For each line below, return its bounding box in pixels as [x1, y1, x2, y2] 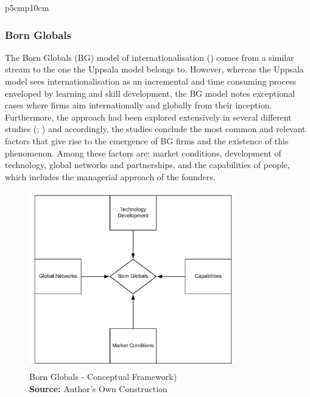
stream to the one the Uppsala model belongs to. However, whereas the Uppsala [5, 63, 304, 76]
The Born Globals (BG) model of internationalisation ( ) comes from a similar [5, 51, 294, 63]
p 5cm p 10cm [5, 1, 49, 13]
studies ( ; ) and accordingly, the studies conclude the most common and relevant [5, 122, 306, 135]
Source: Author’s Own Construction [29, 382, 167, 395]
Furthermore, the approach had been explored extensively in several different [5, 110, 292, 123]
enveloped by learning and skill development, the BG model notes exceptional [5, 86, 295, 99]
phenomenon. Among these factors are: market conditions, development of [5, 146, 281, 159]
